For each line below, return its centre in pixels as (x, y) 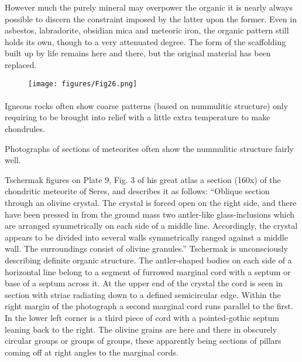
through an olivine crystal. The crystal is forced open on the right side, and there (151, 202)
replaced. (21, 64)
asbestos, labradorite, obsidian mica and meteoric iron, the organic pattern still (147, 30)
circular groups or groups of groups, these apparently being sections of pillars (143, 341)
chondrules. (25, 128)
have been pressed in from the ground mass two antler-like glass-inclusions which (150, 214)
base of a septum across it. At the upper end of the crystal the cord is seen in (144, 283)
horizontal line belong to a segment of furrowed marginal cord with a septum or (148, 271)
